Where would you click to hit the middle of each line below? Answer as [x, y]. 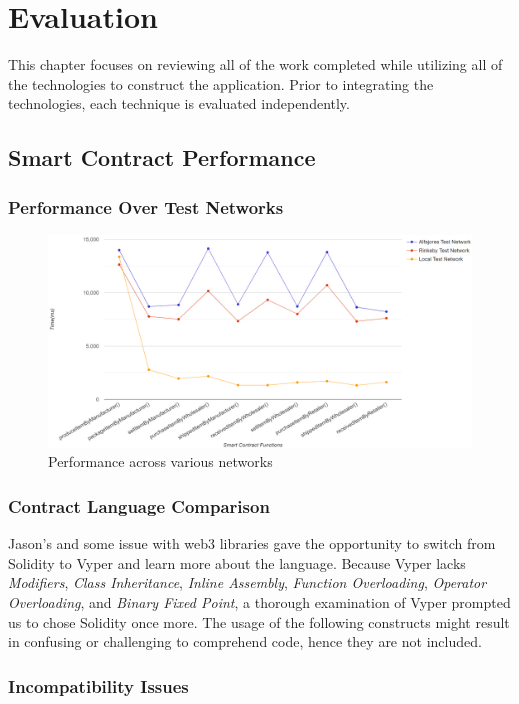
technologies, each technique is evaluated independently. [179, 103]
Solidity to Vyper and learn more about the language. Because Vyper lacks [237, 562]
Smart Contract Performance [162, 157]
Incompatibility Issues [98, 685]
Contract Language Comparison [139, 505]
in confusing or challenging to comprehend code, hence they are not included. [245, 641]
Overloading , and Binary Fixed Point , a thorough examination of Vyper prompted [259, 601]
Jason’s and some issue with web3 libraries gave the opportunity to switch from [252, 543]
